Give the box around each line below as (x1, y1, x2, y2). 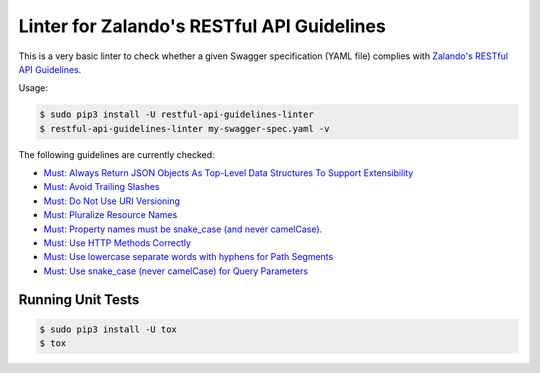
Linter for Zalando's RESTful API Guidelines (18, 15, 387, 37)
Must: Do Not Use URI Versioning (43, 195, 180, 207)
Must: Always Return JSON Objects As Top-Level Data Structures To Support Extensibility (43, 167, 414, 179)
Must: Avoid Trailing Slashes (43, 181, 160, 193)
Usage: (18, 82, 49, 94)
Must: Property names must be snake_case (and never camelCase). (43, 223, 323, 235)
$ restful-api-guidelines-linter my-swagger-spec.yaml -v (39, 123, 330, 134)
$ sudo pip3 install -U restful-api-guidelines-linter (39, 109, 314, 120)
